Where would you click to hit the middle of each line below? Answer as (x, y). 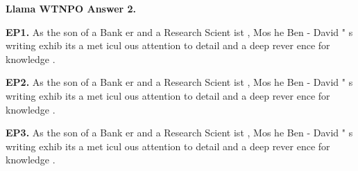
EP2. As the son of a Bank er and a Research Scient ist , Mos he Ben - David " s (179, 82)
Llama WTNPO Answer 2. (71, 8)
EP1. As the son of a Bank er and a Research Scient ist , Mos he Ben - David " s (179, 31)
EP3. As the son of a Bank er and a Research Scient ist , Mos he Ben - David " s (179, 133)
